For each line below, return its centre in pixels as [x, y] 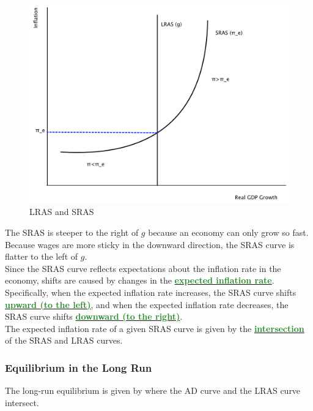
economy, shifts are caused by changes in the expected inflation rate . [140, 280]
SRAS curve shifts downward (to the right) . [94, 316]
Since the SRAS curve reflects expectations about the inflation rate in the [143, 268]
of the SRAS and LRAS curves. [64, 340]
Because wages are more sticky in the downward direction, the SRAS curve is [150, 244]
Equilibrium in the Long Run [79, 367]
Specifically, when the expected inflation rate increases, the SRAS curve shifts [151, 292]
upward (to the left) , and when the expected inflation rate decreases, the [147, 304]
